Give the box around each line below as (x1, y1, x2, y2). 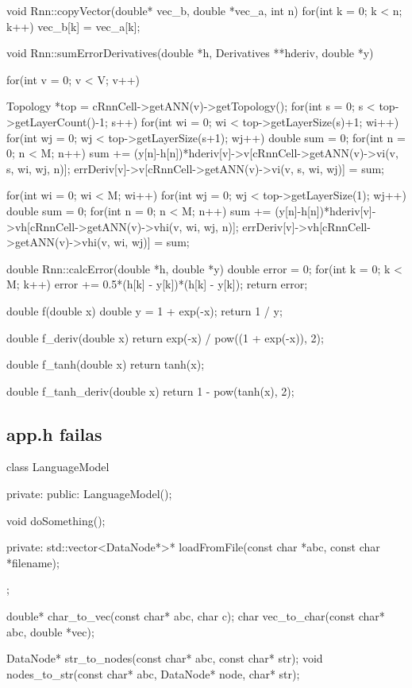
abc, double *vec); (6, 623, 94, 640)
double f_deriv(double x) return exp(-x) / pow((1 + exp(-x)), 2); (6, 329, 324, 346)
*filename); (6, 554, 60, 570)
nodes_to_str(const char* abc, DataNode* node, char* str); (6, 665, 300, 682)
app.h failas (6, 421, 102, 446)
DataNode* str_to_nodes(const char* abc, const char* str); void (6, 650, 323, 667)
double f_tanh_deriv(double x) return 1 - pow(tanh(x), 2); (6, 382, 295, 399)
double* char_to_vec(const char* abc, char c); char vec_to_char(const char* (6, 608, 385, 624)
